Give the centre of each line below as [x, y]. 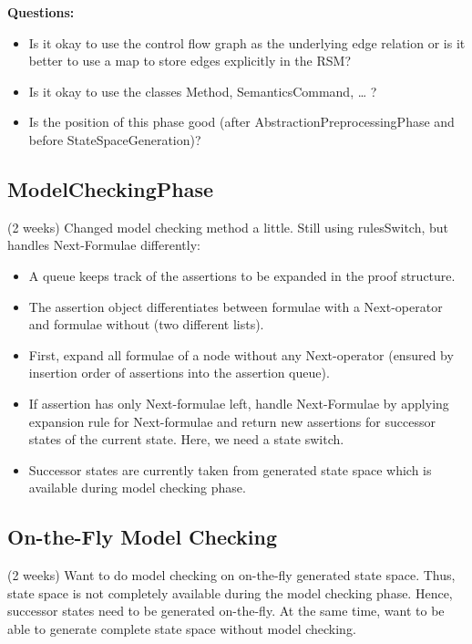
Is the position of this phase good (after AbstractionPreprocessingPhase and [241, 122]
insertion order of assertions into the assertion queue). [179, 373]
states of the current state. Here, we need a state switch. [186, 439]
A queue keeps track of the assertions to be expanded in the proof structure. [242, 275]
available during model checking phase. [137, 488]
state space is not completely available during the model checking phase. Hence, [230, 592]
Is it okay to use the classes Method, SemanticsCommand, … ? [203, 91]
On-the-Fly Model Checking [143, 537]
